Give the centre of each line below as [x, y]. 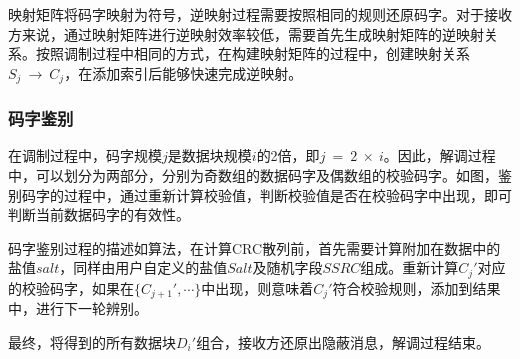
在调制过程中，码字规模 [85, 155]
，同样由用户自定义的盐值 [143, 267]
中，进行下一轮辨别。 [78, 308]
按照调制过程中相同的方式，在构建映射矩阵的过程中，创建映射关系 [252, 53]
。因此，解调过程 [439, 155]
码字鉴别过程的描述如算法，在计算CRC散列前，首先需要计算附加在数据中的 [254, 247]
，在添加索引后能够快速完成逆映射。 [183, 72]
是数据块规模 [209, 155]
